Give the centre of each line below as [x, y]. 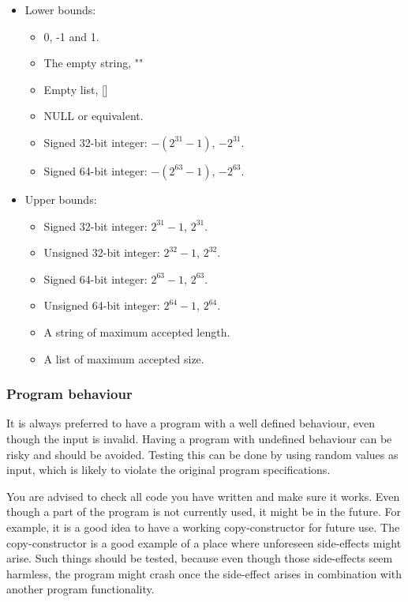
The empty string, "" [94, 63]
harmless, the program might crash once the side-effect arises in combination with [204, 573]
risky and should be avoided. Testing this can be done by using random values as [202, 454]
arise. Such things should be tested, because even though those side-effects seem [200, 558]
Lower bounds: [60, 9]
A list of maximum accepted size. [124, 358]
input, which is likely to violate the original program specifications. [168, 470]
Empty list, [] [76, 89]
